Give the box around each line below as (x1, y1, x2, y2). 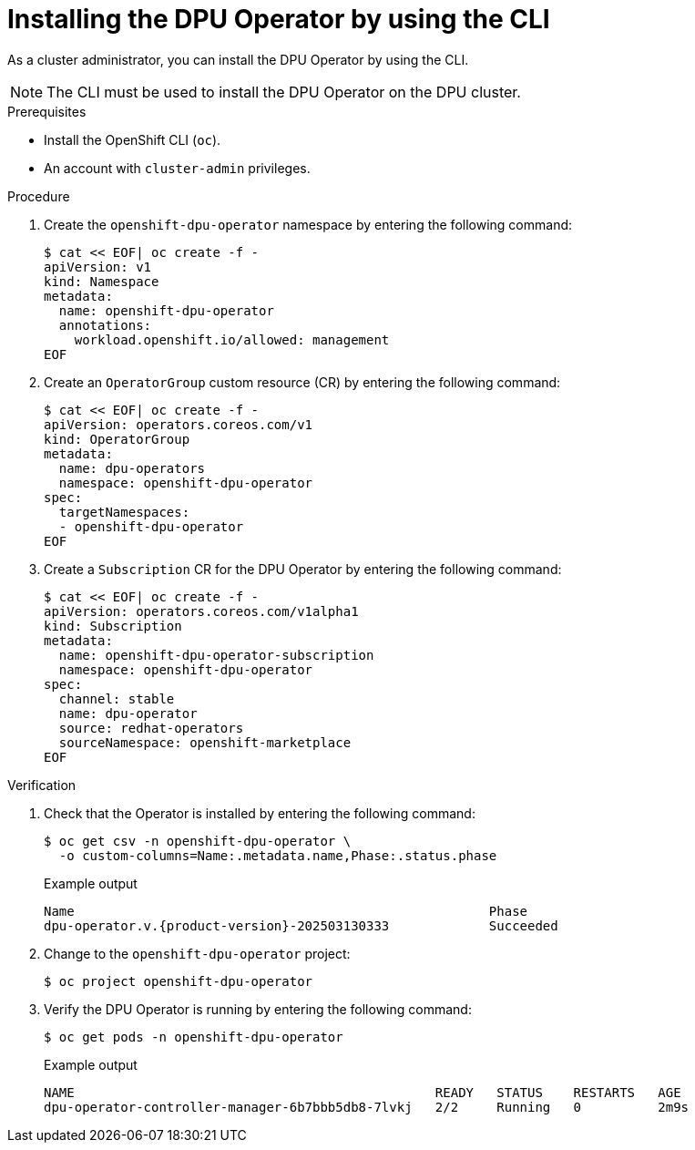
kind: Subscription (44, 618, 182, 633)
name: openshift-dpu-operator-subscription (58, 647, 374, 662)
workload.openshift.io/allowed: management (74, 332, 390, 347)
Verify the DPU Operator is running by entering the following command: (44, 1001, 472, 1017)
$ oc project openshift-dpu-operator (44, 973, 313, 989)
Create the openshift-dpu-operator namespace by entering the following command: (44, 216, 573, 232)
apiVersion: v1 (44, 259, 152, 274)
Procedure (7, 188, 70, 204)
